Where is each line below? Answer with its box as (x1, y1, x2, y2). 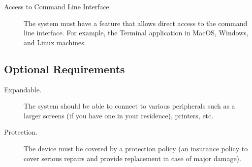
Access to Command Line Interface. (4, 1, 111, 11)
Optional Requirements (4, 61, 125, 76)
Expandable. (4, 84, 42, 94)
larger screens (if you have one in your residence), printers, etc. (24, 110, 214, 120)
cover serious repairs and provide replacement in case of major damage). (24, 153, 241, 163)
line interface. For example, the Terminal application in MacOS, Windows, (24, 28, 249, 38)
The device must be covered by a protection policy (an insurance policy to (24, 143, 248, 153)
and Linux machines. (24, 37, 86, 47)
